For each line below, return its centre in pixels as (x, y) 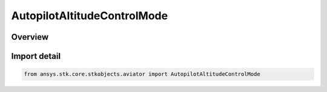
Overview (30, 37)
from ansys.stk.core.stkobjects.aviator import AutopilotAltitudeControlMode (142, 74)
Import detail (36, 56)
